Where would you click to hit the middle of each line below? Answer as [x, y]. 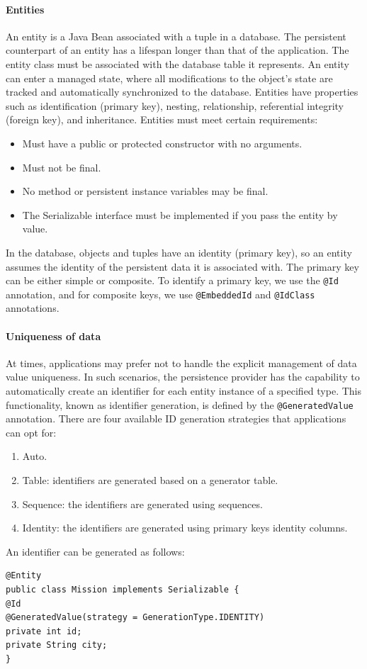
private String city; [57, 645]
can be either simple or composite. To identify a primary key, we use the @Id [172, 280]
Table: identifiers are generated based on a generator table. [150, 480]
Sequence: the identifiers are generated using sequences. [142, 504]
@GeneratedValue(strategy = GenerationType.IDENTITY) [135, 618]
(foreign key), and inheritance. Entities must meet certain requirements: [162, 119]
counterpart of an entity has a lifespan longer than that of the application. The [177, 50]
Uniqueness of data [53, 336]
